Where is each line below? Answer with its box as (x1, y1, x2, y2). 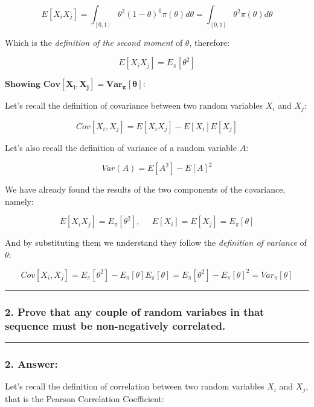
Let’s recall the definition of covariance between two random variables (5, 99, 263, 112)
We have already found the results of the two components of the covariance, (5, 183, 286, 195)
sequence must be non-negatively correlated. (5, 318, 226, 333)
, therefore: (189, 36, 230, 48)
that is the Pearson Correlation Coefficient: (5, 392, 164, 405)
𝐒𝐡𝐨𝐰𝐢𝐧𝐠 (5, 80, 41, 89)
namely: (5, 194, 34, 207)
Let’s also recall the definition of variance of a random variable (5, 141, 237, 153)
